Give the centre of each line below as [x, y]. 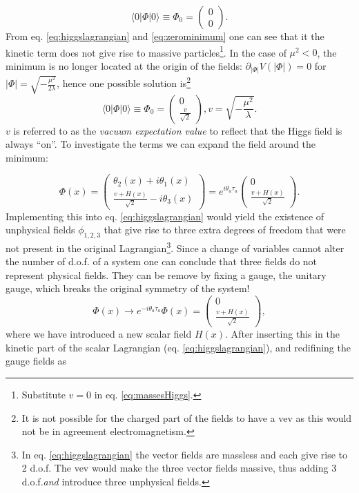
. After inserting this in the [282, 334]
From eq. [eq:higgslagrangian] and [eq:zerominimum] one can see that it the [165, 36]
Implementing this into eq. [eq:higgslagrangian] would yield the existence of [165, 216]
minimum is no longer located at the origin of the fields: [124, 65]
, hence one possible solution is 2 [124, 82]
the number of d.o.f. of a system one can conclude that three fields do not [162, 261]
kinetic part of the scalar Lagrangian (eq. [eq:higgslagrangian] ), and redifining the [178, 347]
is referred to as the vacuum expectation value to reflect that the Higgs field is [178, 130]
